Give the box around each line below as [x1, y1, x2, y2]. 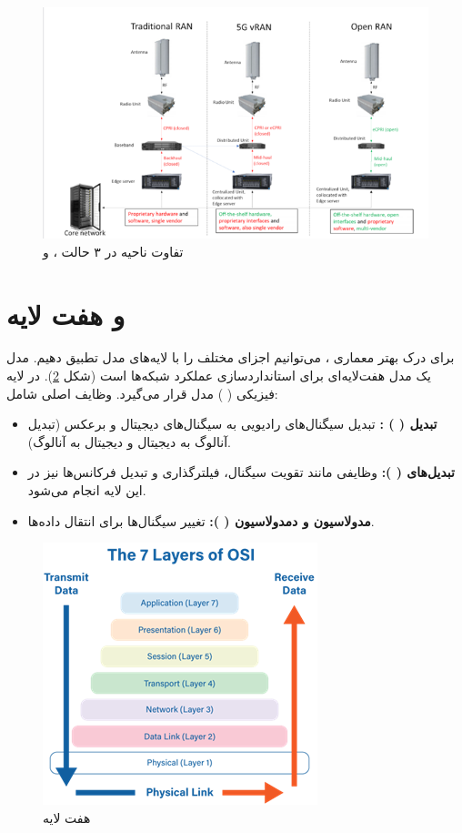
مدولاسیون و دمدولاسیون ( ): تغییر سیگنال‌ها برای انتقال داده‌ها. [27, 511, 375, 530]
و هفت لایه [6, 295, 126, 332]
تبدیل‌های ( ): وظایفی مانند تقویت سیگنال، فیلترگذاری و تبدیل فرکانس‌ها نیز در [27, 462, 455, 482]
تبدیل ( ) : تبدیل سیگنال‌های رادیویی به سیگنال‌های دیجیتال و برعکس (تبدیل [27, 414, 437, 433]
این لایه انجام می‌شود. [27, 481, 146, 499]
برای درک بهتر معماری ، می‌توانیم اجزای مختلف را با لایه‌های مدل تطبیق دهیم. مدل [6, 348, 455, 367]
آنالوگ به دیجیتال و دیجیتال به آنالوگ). [27, 432, 231, 451]
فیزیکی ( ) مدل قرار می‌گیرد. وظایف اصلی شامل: [6, 383, 278, 402]
